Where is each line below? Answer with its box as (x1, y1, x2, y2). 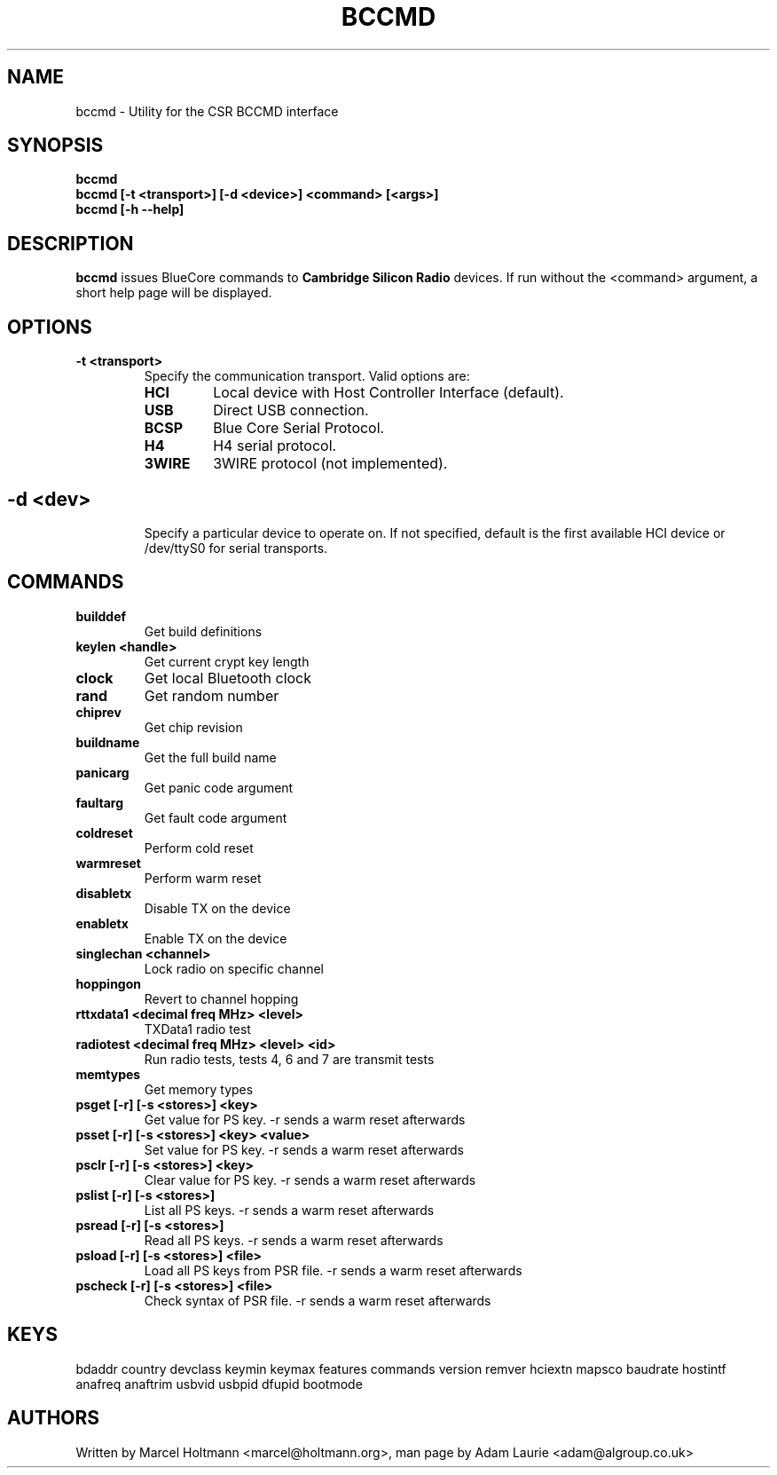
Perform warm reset (144, 870, 262, 886)
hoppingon (75, 975, 141, 991)
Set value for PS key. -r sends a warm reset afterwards (144, 1141, 464, 1157)
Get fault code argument (144, 809, 287, 825)
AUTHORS (7, 1407, 100, 1430)
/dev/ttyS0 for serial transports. (144, 540, 328, 556)
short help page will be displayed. (75, 285, 272, 301)
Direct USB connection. (213, 401, 369, 420)
